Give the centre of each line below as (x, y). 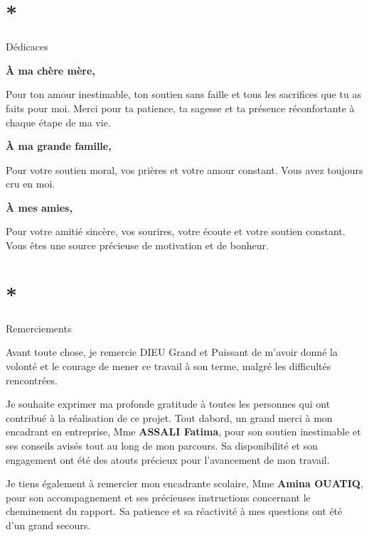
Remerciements (39, 328)
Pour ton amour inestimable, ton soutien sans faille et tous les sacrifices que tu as (183, 94)
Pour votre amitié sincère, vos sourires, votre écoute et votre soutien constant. (176, 231)
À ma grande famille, (59, 146)
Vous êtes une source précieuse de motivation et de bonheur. (137, 245)
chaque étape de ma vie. (58, 122)
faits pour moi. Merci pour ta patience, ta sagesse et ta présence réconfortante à (180, 108)
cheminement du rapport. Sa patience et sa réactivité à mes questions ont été (174, 511)
